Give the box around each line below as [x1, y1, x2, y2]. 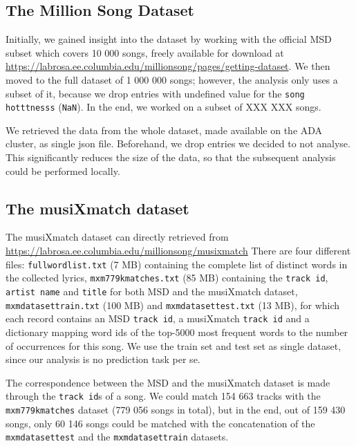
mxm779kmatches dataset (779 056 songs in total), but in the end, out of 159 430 [6, 402, 346, 416]
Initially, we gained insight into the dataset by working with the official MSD [6, 32, 332, 46]
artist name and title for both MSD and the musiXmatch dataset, [6, 284, 298, 298]
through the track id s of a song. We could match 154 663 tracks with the [6, 389, 321, 403]
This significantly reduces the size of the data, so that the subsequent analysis [6, 150, 336, 165]
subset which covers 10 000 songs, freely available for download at [6, 45, 284, 59]
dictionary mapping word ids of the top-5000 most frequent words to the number [6, 324, 348, 339]
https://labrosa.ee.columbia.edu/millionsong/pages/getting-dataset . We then [6, 59, 330, 73]
